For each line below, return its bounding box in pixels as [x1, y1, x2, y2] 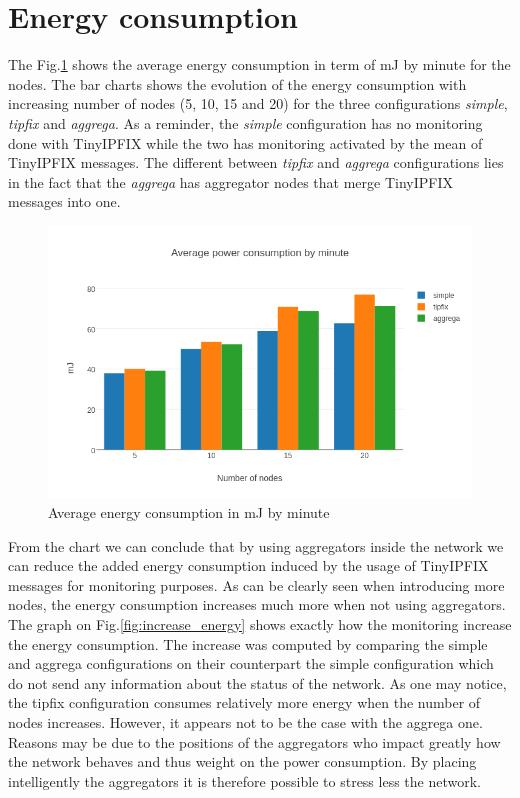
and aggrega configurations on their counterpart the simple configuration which [8, 653, 494, 674]
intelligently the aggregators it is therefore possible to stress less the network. [8, 770, 481, 791]
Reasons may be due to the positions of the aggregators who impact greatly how [8, 731, 501, 752]
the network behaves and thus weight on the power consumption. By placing [8, 751, 477, 772]
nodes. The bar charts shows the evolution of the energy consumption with [8, 73, 467, 94]
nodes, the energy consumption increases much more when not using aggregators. [8, 594, 506, 615]
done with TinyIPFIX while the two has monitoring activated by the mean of [8, 132, 483, 153]
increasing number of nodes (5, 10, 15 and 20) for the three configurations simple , [8, 93, 508, 114]
